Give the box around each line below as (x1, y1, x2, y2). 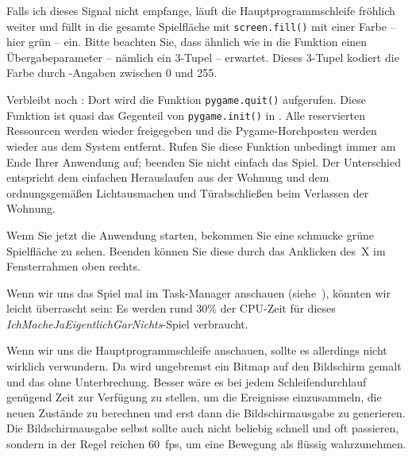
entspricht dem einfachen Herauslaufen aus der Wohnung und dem (6, 169, 329, 186)
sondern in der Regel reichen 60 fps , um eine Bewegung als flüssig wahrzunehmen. (6, 436, 406, 452)
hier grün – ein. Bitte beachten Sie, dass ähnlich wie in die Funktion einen (6, 33, 368, 50)
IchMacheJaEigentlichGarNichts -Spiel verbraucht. (6, 315, 248, 332)
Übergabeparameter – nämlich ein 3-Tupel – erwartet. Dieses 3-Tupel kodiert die (6, 48, 399, 65)
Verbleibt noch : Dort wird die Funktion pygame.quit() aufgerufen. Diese (6, 91, 366, 108)
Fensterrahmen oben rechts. (6, 258, 141, 275)
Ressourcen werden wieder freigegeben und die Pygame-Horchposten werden (6, 122, 377, 139)
